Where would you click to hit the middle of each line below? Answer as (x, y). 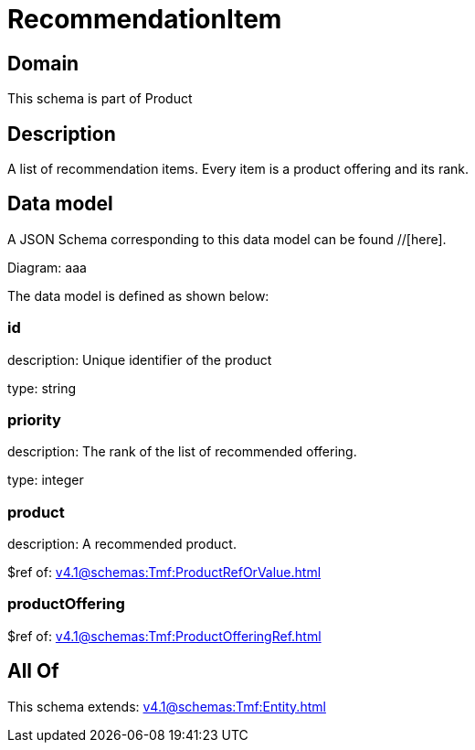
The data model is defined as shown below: (138, 295)
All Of (33, 671)
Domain (43, 63)
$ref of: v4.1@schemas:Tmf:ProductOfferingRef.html (164, 636)
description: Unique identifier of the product (140, 359)
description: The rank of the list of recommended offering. (182, 452)
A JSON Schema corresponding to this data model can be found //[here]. (227, 239)
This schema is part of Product (100, 99)
